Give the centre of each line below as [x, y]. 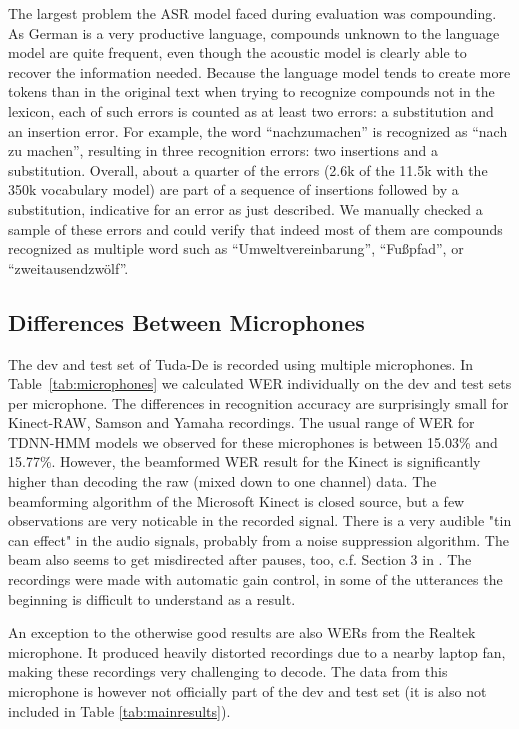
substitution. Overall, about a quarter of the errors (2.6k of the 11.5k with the [248, 169]
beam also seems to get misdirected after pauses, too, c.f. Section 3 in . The [240, 559]
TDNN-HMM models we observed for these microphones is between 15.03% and [253, 441]
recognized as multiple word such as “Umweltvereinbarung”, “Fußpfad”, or [236, 248]
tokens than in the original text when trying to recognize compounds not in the [251, 91]
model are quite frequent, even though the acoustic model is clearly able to [237, 52]
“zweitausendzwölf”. [68, 267]
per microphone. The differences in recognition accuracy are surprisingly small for [258, 402]
